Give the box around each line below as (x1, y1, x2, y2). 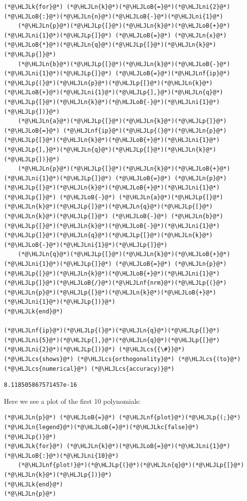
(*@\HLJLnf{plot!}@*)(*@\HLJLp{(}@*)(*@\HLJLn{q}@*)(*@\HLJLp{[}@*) (18, 462, 244, 469)
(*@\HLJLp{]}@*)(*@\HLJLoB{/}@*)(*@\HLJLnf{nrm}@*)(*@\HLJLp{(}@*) (4, 279, 227, 287)
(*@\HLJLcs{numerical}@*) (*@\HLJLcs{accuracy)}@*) (4, 365, 175, 372)
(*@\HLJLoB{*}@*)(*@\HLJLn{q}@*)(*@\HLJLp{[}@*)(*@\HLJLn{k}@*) (4, 41, 216, 49)
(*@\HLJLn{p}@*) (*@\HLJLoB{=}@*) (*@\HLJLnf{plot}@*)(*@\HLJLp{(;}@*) (4, 414, 241, 421)
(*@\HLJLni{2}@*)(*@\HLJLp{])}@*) (4, 346, 116, 353)
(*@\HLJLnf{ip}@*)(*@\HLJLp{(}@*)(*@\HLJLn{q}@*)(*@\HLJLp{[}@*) (4, 327, 220, 334)
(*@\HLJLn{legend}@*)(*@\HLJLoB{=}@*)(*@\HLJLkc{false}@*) (4, 423, 199, 431)
